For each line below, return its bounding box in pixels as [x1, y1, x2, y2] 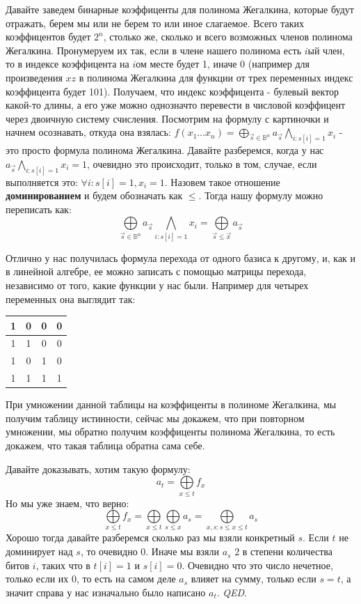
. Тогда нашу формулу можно [198, 188, 323, 203]
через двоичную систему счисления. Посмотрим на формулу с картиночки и [6, 111, 329, 125]
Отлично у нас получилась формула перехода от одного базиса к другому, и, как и [6, 250, 356, 265]
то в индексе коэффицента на [6, 56, 129, 71]
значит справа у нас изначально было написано [6, 584, 206, 599]
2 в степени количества [234, 544, 332, 559]
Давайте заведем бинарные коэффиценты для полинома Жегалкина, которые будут [6, 2, 354, 16]
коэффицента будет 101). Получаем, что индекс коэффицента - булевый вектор [6, 84, 339, 98]
